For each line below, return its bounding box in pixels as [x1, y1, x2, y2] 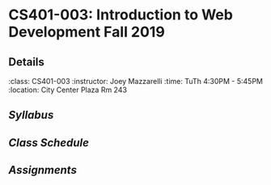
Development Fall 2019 [8, 23, 166, 41]
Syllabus [8, 108, 54, 122]
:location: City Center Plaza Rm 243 [8, 85, 128, 95]
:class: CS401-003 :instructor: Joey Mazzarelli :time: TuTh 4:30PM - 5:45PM [8, 77, 263, 86]
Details [8, 55, 44, 69]
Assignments [8, 163, 77, 177]
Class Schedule [8, 136, 89, 149]
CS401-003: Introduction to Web [8, 6, 233, 24]
